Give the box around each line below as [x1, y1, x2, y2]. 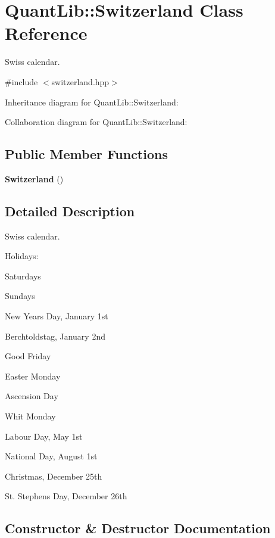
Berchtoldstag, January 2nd [5, 329, 105, 342]
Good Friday [5, 350, 51, 362]
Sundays [5, 290, 35, 302]
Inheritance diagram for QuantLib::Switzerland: [5, 95, 179, 108]
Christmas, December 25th [5, 469, 102, 482]
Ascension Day [5, 390, 58, 402]
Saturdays [5, 269, 41, 282]
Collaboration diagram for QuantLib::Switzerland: [5, 116, 187, 128]
